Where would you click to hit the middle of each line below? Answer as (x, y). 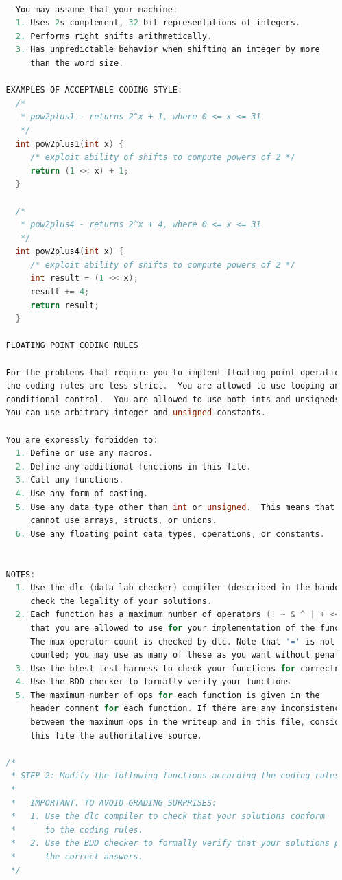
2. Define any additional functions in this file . (133, 466)
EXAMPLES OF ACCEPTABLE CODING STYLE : (94, 90)
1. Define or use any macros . (84, 453)
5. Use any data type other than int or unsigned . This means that (175, 507)
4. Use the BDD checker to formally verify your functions (153, 682)
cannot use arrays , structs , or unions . (124, 521)
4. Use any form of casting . (82, 493)
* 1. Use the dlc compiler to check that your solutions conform (168, 817)
